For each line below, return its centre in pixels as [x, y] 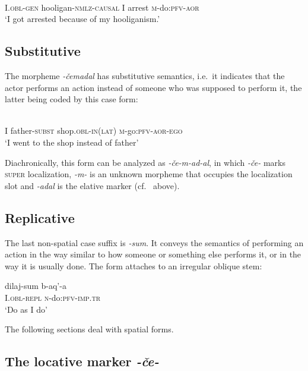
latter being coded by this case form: [72, 99]
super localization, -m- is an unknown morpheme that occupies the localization [149, 174]
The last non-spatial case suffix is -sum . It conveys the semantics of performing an [154, 242]
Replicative [40, 217]
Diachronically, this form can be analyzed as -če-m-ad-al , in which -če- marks [145, 162]
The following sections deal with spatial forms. [89, 329]
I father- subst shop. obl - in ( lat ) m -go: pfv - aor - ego [94, 131]
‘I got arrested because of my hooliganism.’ [82, 19]
